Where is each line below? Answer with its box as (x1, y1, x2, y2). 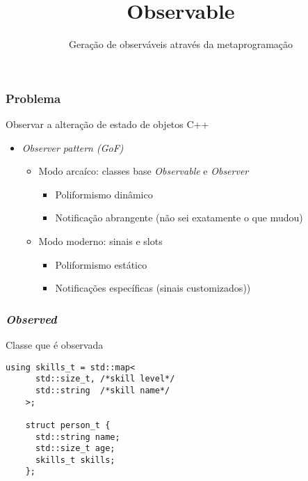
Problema (6, 89, 61, 107)
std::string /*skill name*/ (35, 385, 170, 395)
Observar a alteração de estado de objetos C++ (6, 117, 209, 132)
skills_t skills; (35, 455, 115, 465)
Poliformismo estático (55, 257, 147, 271)
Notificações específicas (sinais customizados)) (55, 281, 251, 295)
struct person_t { (25, 420, 111, 430)
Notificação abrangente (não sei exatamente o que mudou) (55, 210, 303, 225)
